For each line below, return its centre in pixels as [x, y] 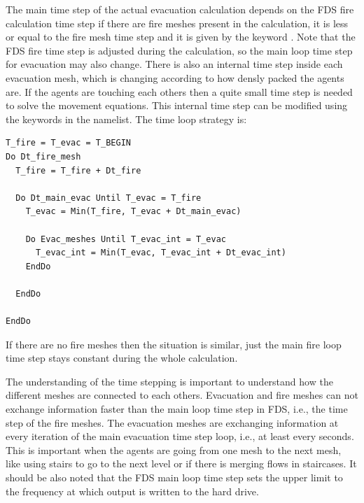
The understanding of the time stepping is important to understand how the [169, 381]
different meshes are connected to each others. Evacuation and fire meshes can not [182, 395]
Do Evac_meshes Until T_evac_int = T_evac [126, 239]
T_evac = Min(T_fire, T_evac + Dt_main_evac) [133, 212]
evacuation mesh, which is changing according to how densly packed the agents [175, 77]
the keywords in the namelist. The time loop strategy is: [126, 119]
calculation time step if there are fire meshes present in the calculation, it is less [177, 23]
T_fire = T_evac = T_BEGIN [68, 143]
